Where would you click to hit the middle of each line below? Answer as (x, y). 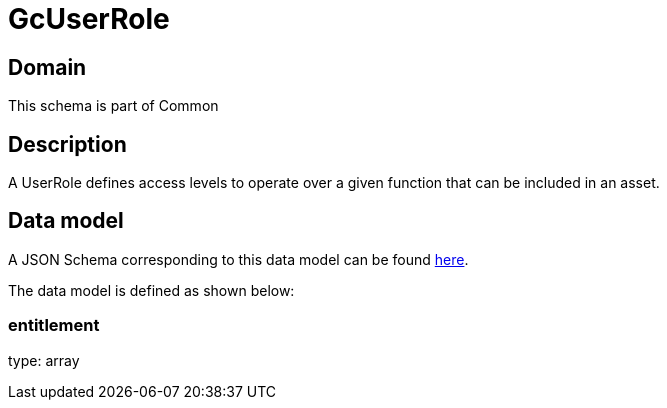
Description (67, 144)
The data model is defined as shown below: (151, 290)
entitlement (54, 325)
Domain (47, 67)
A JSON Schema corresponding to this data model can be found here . (238, 259)
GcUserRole (89, 19)
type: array (44, 360)
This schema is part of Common (113, 106)
